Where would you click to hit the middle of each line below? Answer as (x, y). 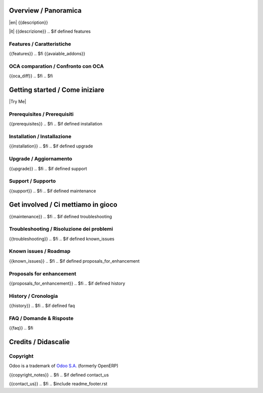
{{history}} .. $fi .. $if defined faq (42, 306)
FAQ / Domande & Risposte (41, 318)
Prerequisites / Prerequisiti (41, 114)
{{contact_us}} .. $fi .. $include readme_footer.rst (58, 384)
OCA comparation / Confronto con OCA (56, 66)
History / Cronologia (33, 296)
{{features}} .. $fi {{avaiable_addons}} (47, 54)
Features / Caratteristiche (40, 44)
